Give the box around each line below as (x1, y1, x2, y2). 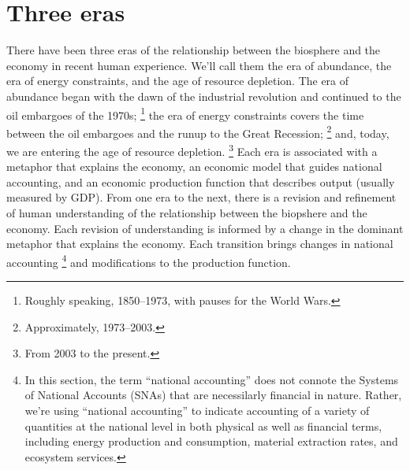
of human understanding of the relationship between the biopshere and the (6, 205, 367, 221)
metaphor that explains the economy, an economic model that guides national (6, 158, 382, 175)
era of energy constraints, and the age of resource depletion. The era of (6, 72, 349, 89)
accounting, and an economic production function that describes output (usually (6, 173, 395, 190)
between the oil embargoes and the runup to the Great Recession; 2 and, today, (6, 122, 389, 141)
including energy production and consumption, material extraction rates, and (24, 433, 398, 450)
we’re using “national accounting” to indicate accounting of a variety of (24, 402, 370, 419)
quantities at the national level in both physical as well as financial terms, (24, 417, 382, 434)
